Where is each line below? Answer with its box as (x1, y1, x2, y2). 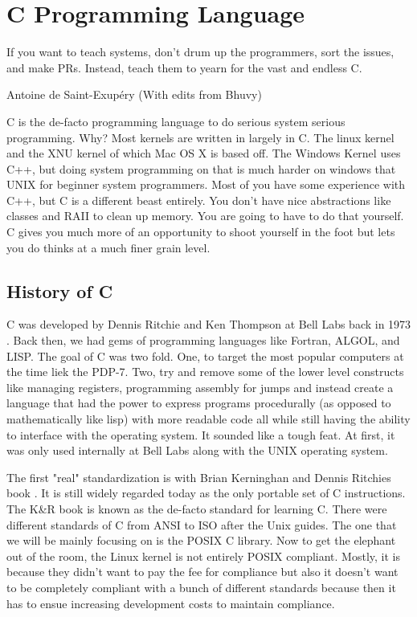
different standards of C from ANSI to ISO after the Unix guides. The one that (6, 516, 397, 533)
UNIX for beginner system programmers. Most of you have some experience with (6, 176, 406, 193)
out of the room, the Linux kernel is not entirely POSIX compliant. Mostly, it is (6, 547, 400, 564)
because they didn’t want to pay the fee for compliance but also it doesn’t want (6, 563, 399, 580)
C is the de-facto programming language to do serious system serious (6, 112, 345, 129)
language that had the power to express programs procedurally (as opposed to (6, 394, 391, 411)
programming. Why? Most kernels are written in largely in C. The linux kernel (6, 129, 395, 145)
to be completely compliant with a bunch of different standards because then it (6, 578, 396, 595)
